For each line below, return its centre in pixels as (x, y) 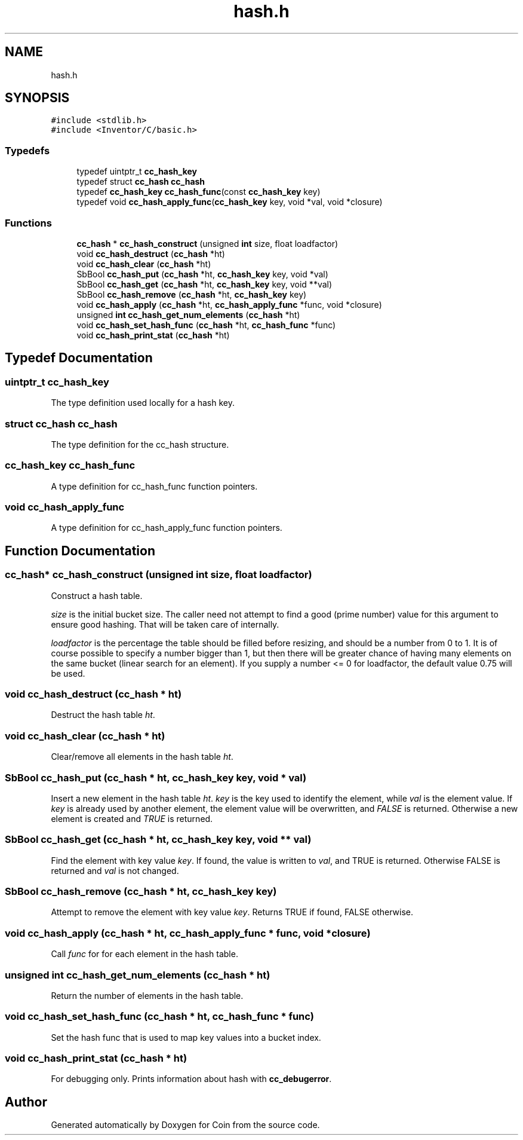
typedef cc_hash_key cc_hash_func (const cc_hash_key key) (199, 192)
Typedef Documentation (79, 358)
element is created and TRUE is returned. (132, 818)
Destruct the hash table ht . (103, 715)
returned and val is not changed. (115, 870)
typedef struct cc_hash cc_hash (141, 182)
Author (26, 1102)
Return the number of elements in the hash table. (147, 995)
